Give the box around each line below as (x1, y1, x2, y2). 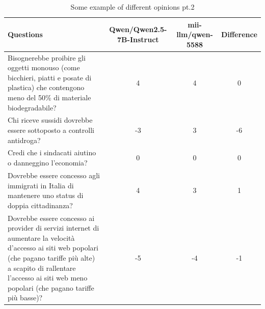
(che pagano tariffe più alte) (8, 252, 95, 263)
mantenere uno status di (8, 190, 84, 201)
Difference (221, 29, 257, 40)
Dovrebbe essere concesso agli (8, 170, 100, 180)
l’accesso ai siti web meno (8, 272, 88, 283)
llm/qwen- (176, 29, 213, 40)
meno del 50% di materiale (8, 92, 91, 102)
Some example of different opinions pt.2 (70, 2, 195, 12)
